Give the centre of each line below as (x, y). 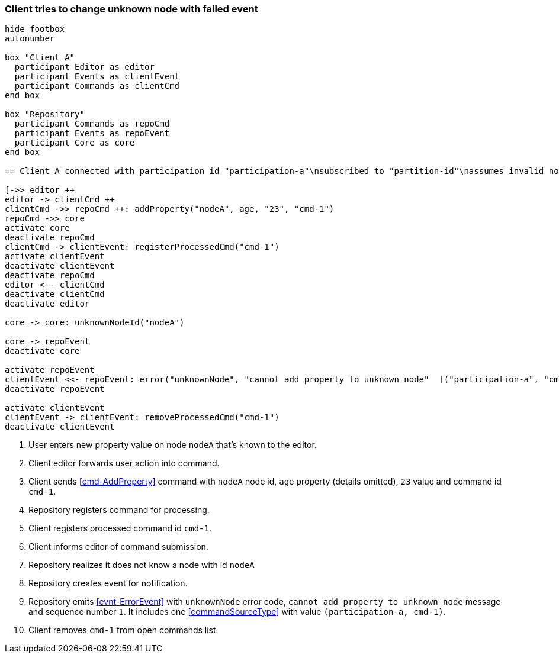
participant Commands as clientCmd (97, 86)
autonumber (30, 39)
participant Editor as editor (84, 67)
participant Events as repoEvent (92, 133)
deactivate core (42, 351)
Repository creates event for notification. (108, 583)
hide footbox (35, 29)
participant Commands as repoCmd (92, 124)
